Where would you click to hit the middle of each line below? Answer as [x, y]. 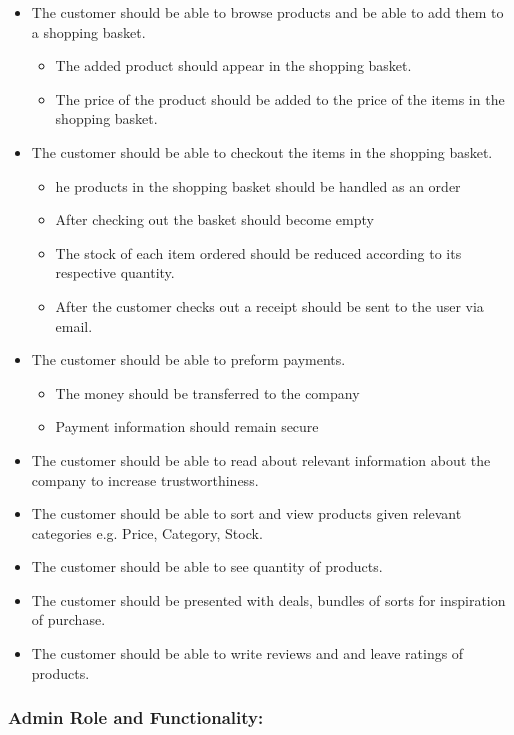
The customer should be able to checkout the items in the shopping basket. [262, 151]
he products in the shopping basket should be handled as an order [258, 185]
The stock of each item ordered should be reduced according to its [258, 252]
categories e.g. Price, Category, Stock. [147, 532]
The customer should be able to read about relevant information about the [261, 459]
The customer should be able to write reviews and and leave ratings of [247, 653]
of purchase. [68, 619]
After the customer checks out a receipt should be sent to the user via [269, 305]
